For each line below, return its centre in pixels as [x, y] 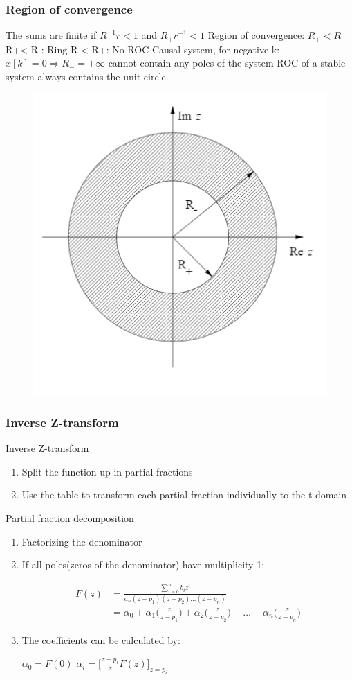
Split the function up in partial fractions [107, 471]
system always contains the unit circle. [87, 76]
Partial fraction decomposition [70, 517]
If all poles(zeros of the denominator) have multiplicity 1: [143, 565]
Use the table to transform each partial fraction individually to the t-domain [184, 495]
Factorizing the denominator [82, 541]
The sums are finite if [51, 35]
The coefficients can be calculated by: [101, 639]
